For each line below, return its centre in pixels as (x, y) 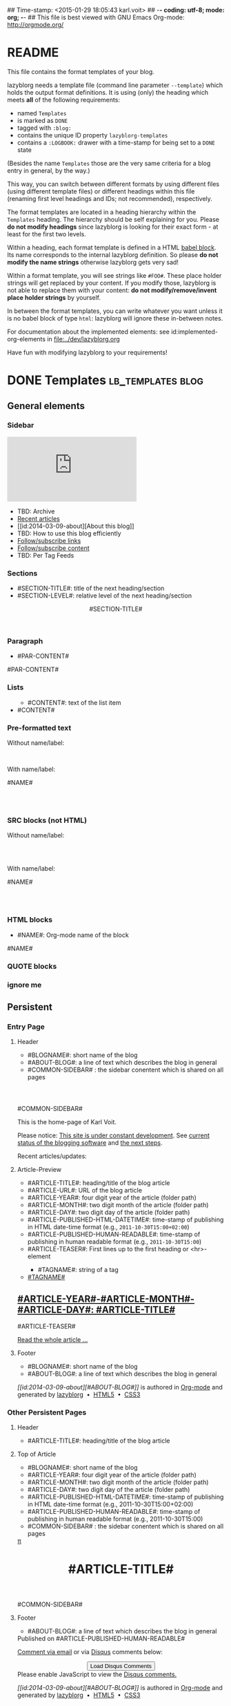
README (33, 53)
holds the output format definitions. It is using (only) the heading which (108, 92)
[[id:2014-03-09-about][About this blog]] (76, 526)
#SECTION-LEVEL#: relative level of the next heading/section (104, 596)
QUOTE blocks (32, 966)
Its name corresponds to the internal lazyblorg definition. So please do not (113, 254)
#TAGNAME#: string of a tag (78, 1270)
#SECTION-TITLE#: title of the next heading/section (91, 588)
